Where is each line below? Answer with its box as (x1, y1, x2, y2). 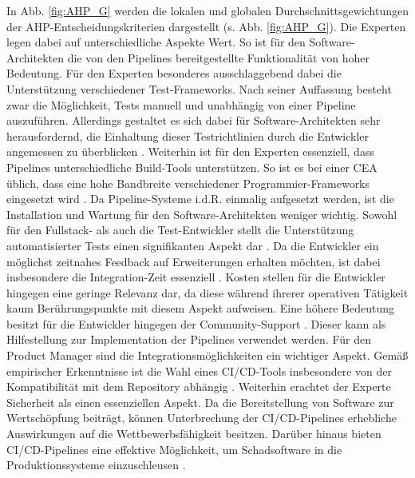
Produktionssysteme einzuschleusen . (6, 456, 186, 473)
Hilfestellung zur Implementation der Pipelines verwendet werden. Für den (6, 331, 372, 348)
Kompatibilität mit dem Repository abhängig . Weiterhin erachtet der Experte (6, 378, 391, 395)
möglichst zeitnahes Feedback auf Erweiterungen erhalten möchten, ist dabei (6, 253, 381, 269)
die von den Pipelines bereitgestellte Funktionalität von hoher (67, 49, 370, 66)
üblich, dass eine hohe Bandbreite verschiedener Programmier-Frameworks (6, 174, 370, 191)
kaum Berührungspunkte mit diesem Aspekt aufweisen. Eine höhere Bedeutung (6, 300, 394, 317)
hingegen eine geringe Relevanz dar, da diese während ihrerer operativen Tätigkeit (6, 284, 409, 301)
